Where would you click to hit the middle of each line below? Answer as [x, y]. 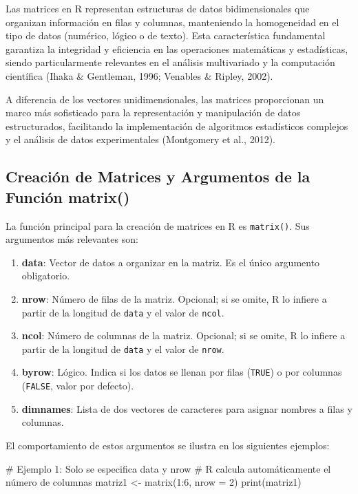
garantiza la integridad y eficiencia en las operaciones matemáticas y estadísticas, [177, 49]
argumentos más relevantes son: [72, 239]
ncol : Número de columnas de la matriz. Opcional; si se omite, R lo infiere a [183, 335]
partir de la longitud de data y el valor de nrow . [123, 348]
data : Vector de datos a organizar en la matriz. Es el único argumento [171, 262]
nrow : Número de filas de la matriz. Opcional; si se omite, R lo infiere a [174, 298]
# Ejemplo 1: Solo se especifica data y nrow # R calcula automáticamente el [168, 468]
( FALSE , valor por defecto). [78, 386]
